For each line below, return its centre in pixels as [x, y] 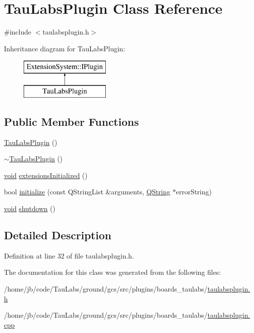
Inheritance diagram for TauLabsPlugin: [65, 48]
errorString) [194, 192]
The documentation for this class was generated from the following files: [112, 272]
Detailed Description [58, 235]
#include [18, 32]
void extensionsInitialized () [46, 175]
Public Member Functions [71, 121]
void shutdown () [30, 208]
